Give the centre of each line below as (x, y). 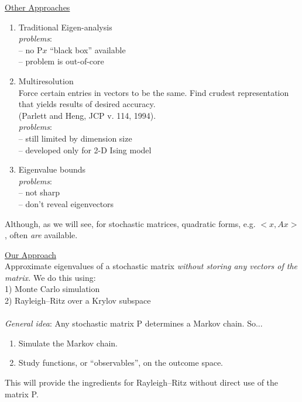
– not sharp (39, 192)
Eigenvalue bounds (52, 169)
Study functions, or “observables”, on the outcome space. (121, 363)
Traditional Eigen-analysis (65, 27)
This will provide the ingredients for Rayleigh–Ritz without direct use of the (142, 382)
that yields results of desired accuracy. (87, 104)
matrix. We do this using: (50, 277)
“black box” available (88, 49)
